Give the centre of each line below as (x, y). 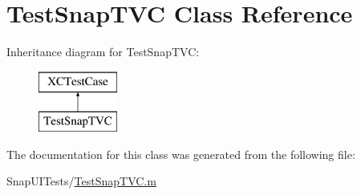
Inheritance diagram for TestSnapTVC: (103, 52)
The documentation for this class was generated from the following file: (181, 154)
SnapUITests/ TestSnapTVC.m (81, 181)
